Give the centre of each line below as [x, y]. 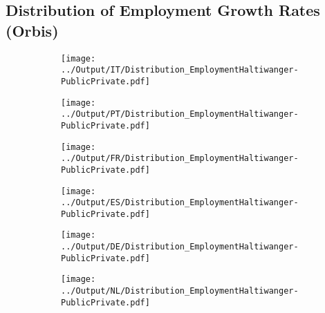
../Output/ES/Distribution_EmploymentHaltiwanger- [180, 203]
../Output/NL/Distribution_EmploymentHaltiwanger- [180, 291]
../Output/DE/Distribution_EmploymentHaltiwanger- [180, 247]
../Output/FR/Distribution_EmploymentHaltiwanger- [180, 159]
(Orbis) [32, 30]
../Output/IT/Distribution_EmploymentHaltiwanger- [180, 70]
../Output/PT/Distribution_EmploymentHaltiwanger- [180, 114]
